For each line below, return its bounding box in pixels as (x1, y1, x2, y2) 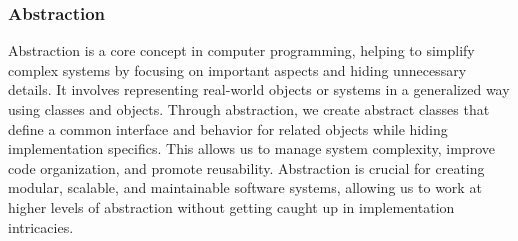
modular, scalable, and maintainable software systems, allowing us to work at (8, 177, 482, 198)
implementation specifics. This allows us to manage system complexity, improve (8, 138, 496, 159)
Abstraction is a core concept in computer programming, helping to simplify (8, 40, 475, 61)
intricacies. (8, 216, 74, 237)
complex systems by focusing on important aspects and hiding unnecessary (8, 59, 467, 80)
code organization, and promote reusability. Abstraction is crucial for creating (8, 157, 485, 178)
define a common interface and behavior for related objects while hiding (8, 118, 448, 139)
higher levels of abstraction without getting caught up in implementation (8, 196, 455, 217)
